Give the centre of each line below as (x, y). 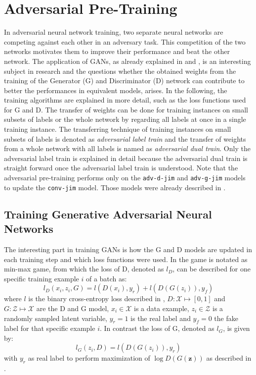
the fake (226, 318)
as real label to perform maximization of (89, 358)
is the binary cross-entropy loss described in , (97, 298)
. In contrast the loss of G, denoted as (157, 328)
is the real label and (161, 318)
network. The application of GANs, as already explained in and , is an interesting (128, 61)
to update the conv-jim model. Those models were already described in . (115, 187)
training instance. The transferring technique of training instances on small (118, 129)
